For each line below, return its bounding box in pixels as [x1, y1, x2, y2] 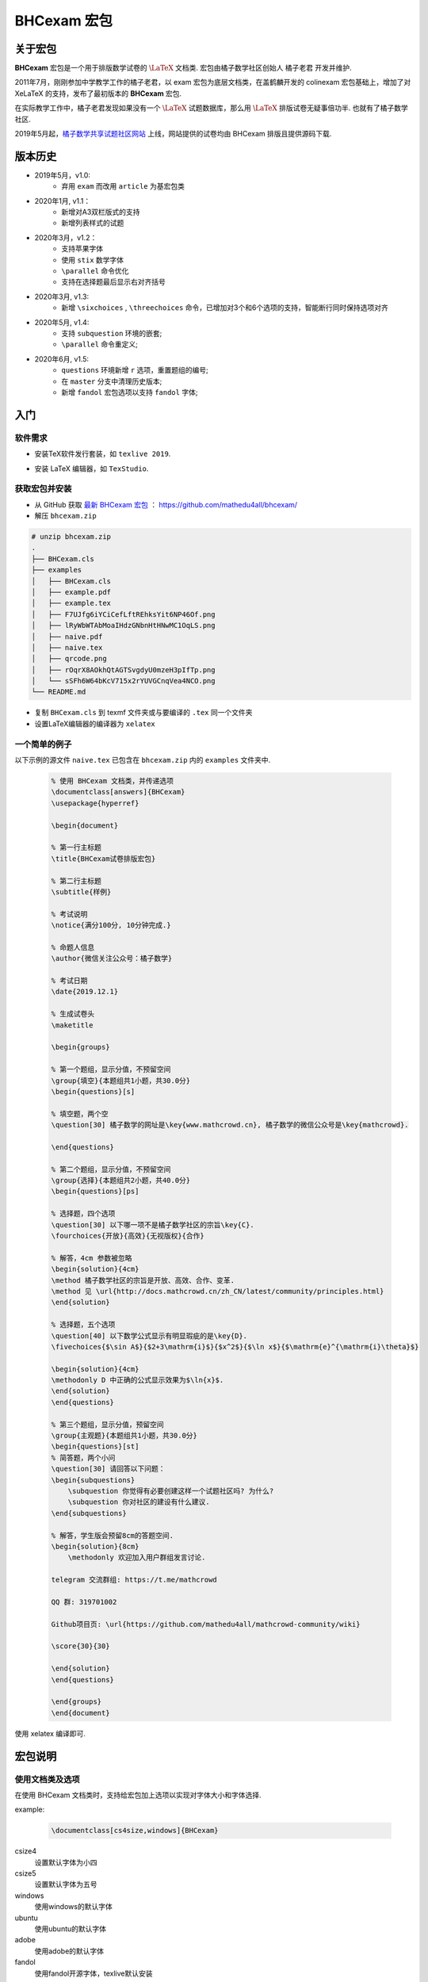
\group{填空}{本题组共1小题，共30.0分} [51, 1076, 191, 1085]
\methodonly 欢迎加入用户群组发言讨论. [67, 1553, 206, 1562]
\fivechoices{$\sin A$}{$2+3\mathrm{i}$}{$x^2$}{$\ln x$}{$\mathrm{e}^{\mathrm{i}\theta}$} [51, 1342, 419, 1351]
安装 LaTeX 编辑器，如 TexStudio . [34, 464, 149, 473]
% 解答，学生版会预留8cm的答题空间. [51, 1531, 174, 1540]
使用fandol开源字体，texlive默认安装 [34, 1969, 153, 1978]
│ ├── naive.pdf [31, 632, 103, 641]
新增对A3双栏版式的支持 [61, 207, 140, 217]
